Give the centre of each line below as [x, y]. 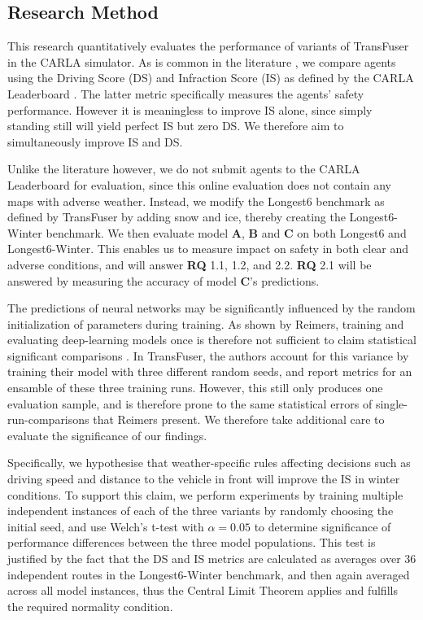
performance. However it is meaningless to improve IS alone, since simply [190, 109]
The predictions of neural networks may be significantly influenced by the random [211, 308]
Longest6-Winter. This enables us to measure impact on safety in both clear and [208, 249]
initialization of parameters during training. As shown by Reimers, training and [206, 323]
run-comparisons [48, 419]
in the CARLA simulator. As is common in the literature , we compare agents [202, 61]
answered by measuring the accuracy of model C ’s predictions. [164, 280]
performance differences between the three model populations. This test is [192, 542]
